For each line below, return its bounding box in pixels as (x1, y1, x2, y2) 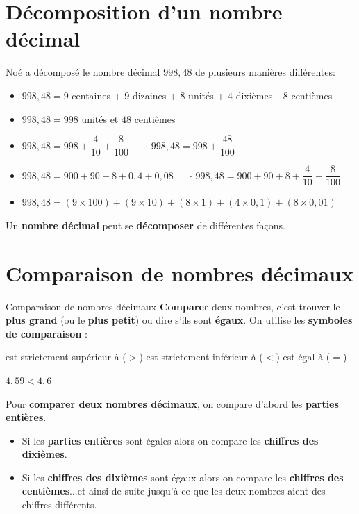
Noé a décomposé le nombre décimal (6, 65, 160, 79)
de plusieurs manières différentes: (195, 65, 335, 79)
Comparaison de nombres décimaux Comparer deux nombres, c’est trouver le (6, 299, 340, 313)
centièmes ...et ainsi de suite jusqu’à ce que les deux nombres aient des (22, 483, 326, 498)
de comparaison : (6, 326, 87, 340)
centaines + (72, 88, 122, 102)
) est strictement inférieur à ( (139, 349, 263, 364)
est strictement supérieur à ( (6, 349, 126, 364)
